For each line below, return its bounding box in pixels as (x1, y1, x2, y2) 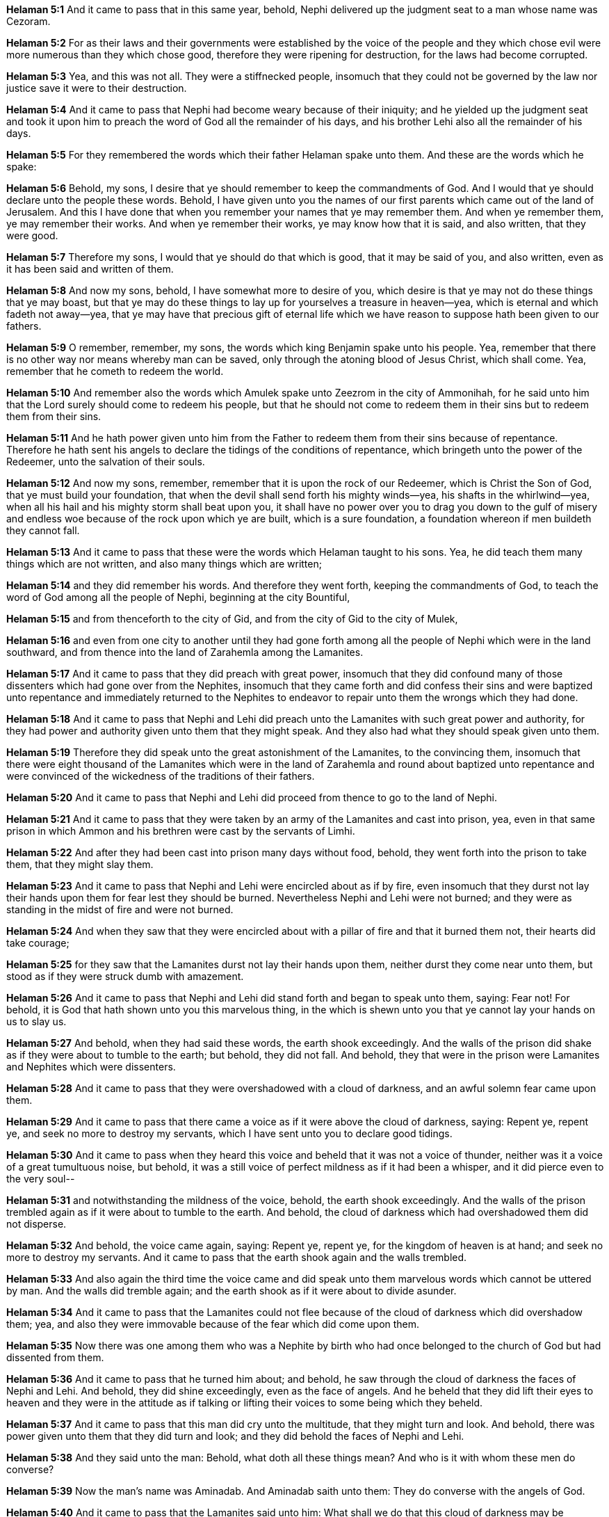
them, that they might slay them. (6, 858, 154, 870)
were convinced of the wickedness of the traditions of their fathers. (6, 770, 315, 782)
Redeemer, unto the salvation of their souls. (6, 456, 205, 467)
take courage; (6, 937, 70, 949)
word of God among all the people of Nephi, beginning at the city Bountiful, (6, 591, 350, 603)
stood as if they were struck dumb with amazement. (6, 970, 244, 982)
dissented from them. (6, 1351, 104, 1363)
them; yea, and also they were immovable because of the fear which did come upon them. (6, 1318, 420, 1330)
